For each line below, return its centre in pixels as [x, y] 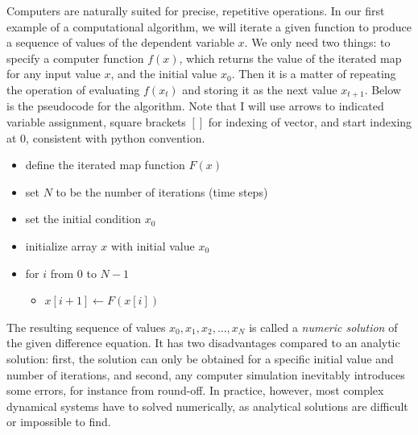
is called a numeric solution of [323, 327]
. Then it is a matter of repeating [314, 74]
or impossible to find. [59, 422]
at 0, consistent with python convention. [106, 137]
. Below [383, 89]
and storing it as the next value [260, 89]
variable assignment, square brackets [96, 122]
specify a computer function [75, 58]
